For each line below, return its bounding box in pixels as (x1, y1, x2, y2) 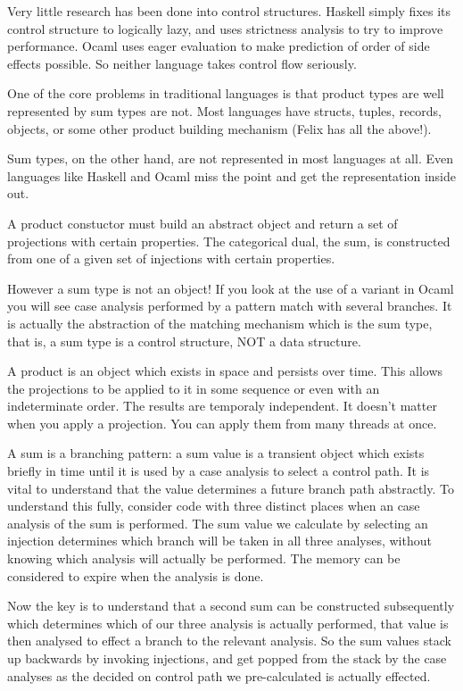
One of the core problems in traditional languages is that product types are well (7, 84, 444, 103)
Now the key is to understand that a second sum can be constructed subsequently (7, 596, 455, 615)
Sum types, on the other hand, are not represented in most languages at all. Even (7, 149, 453, 168)
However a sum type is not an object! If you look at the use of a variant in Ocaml (7, 279, 454, 297)
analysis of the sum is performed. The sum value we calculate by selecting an (7, 513, 428, 532)
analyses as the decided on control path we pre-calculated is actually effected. (7, 666, 431, 685)
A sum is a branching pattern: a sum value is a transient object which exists (7, 444, 425, 462)
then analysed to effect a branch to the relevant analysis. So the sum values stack (7, 631, 451, 650)
